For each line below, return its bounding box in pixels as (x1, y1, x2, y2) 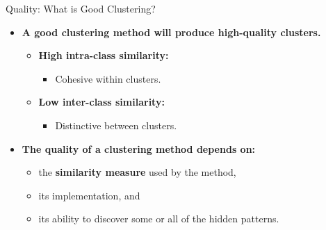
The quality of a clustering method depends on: (22, 141, 256, 156)
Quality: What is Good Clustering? (6, 1, 156, 15)
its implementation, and (38, 188, 140, 202)
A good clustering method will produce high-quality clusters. (22, 24, 321, 39)
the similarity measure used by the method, (38, 165, 236, 179)
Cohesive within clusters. (55, 71, 161, 85)
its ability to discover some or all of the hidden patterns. (38, 211, 279, 226)
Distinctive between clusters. (55, 117, 177, 132)
